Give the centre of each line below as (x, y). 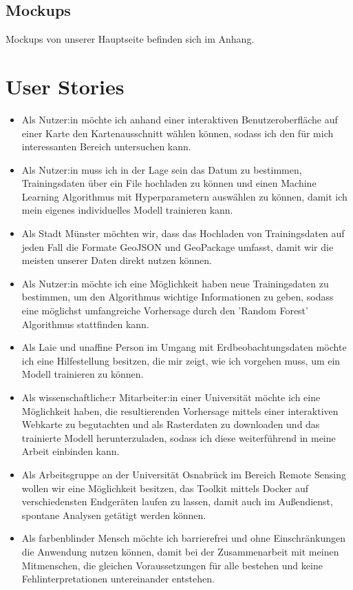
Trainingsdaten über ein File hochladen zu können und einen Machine (169, 183)
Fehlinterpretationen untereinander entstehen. (118, 579)
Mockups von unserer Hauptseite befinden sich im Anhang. (130, 39)
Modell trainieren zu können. (83, 374)
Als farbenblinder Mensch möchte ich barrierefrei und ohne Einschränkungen (183, 538)
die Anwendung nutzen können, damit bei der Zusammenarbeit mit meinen (180, 551)
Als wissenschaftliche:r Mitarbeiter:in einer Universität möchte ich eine (171, 397)
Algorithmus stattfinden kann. (85, 324)
